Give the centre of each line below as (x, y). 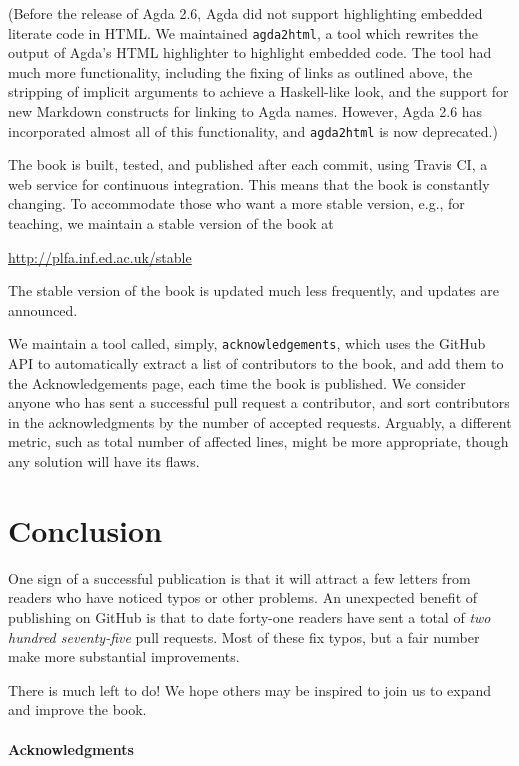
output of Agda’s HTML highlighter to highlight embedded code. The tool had (250, 52)
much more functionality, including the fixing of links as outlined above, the (240, 71)
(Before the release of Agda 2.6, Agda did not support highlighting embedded (245, 13)
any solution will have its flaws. (104, 461)
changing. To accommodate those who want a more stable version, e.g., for (236, 203)
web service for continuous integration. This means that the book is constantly (249, 183)
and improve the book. (77, 709)
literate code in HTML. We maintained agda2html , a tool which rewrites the (243, 32)
